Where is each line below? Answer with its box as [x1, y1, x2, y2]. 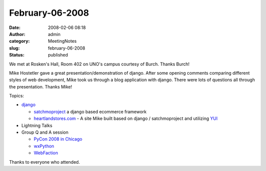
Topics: [9, 93, 24, 99]
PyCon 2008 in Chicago [33, 136, 82, 142]
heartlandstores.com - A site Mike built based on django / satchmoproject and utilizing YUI [33, 115, 218, 121]
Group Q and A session [21, 129, 68, 135]
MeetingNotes [48, 38, 77, 44]
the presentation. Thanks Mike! [9, 84, 72, 89]
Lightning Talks [21, 122, 53, 128]
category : [9, 38, 30, 44]
